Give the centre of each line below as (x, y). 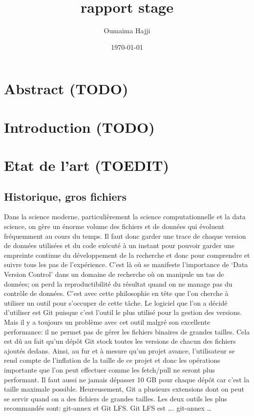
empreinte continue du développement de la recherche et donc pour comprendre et (127, 255)
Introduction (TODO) (79, 127)
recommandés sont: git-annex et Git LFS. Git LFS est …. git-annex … (108, 408)
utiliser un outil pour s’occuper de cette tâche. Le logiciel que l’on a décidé (116, 302)
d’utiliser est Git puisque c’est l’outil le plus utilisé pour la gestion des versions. (123, 312)
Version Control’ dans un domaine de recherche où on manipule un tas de (114, 274)
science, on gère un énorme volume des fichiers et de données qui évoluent (114, 226)
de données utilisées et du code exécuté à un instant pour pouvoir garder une (119, 245)
